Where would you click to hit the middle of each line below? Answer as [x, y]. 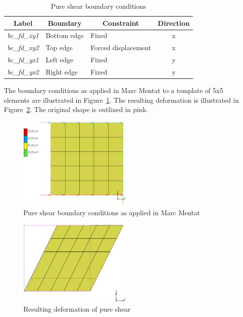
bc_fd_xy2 [23, 47]
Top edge [59, 47]
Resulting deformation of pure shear [77, 308]
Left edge [59, 60]
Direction [174, 23]
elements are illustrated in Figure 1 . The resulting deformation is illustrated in [121, 100]
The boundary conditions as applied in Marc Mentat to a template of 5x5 [113, 90]
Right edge [61, 71]
